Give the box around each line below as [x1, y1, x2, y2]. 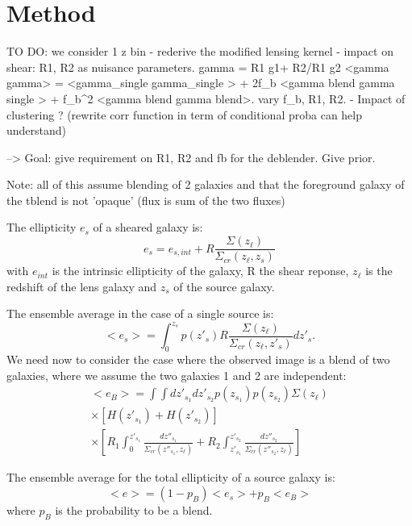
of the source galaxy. [173, 278, 275, 294]
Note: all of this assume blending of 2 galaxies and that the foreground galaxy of [6, 176, 405, 193]
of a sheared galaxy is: [93, 219, 203, 236]
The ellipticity [6, 219, 77, 236]
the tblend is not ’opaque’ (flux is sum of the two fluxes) [6, 191, 285, 208]
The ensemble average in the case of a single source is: [6, 305, 274, 322]
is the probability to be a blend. [55, 502, 213, 519]
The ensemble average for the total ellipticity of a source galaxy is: [6, 469, 335, 486]
